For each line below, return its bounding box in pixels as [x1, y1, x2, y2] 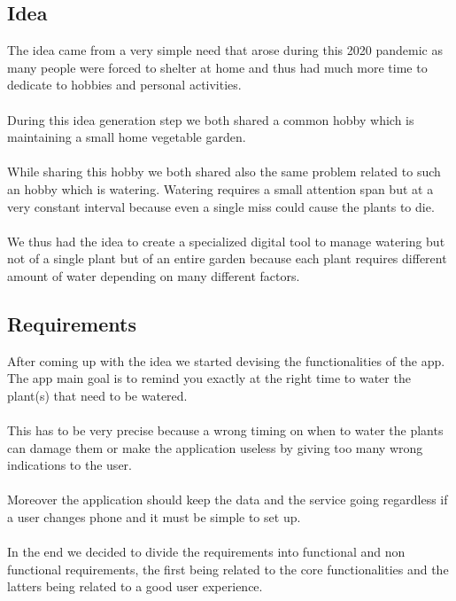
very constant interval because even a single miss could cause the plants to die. [7, 197, 435, 215]
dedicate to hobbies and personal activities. [7, 75, 242, 94]
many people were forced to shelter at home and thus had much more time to [7, 58, 428, 76]
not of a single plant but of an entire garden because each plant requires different [7, 249, 447, 268]
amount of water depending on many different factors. [7, 266, 300, 285]
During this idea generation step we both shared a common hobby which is [7, 110, 414, 129]
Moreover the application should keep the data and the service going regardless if [7, 490, 448, 509]
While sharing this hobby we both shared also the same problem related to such [7, 162, 441, 181]
